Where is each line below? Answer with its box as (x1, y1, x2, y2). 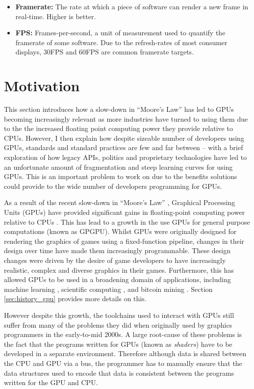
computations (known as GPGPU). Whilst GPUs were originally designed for (4, 226, 237, 236)
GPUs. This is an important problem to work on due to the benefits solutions (4, 171, 237, 182)
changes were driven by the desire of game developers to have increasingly (4, 255, 226, 265)
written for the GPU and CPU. (4, 377, 98, 388)
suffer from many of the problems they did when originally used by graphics (4, 319, 232, 330)
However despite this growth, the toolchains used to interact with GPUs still (4, 310, 234, 320)
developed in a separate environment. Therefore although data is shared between (4, 348, 247, 359)
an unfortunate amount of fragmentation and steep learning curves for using (4, 161, 233, 172)
